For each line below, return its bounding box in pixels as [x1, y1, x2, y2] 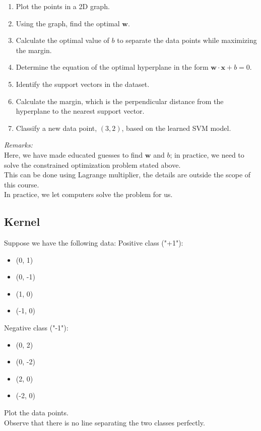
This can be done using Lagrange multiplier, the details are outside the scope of [4, 169, 251, 180]
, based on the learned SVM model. [121, 122, 231, 133]
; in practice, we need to [170, 149, 244, 160]
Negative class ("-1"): [4, 322, 69, 333]
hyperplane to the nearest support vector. [16, 106, 145, 116]
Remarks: [4, 139, 33, 150]
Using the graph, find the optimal [16, 18, 120, 28]
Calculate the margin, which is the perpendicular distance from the [16, 95, 224, 106]
